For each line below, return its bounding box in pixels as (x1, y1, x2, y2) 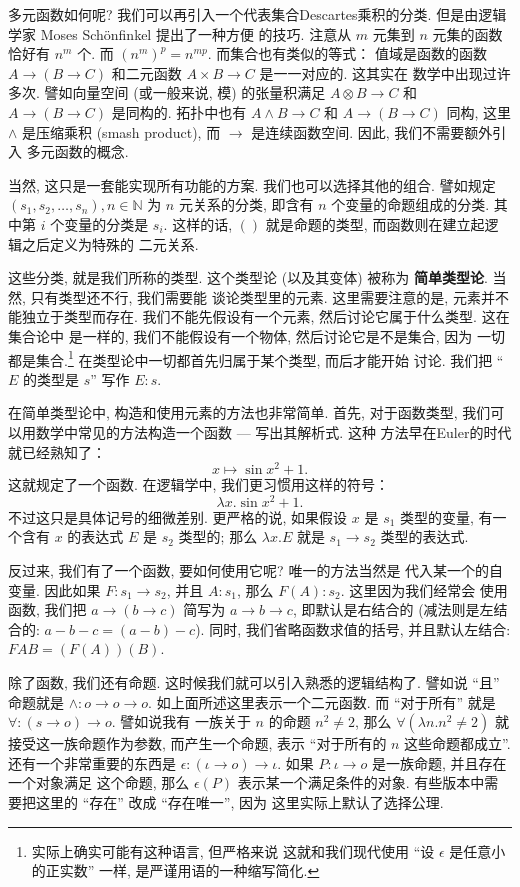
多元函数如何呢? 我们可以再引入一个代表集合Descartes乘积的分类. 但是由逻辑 (8, 4, 507, 24)
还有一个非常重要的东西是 (8, 752, 176, 773)
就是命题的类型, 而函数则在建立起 (265, 213, 485, 234)
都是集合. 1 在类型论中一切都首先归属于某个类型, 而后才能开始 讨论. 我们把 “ (8, 346, 504, 370)
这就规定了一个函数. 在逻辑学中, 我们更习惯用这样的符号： (8, 474, 390, 495)
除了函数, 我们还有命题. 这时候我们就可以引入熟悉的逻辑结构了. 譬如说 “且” (8, 672, 500, 693)
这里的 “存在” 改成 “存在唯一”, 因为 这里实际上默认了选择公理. (35, 792, 444, 812)
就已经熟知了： (8, 441, 106, 462)
